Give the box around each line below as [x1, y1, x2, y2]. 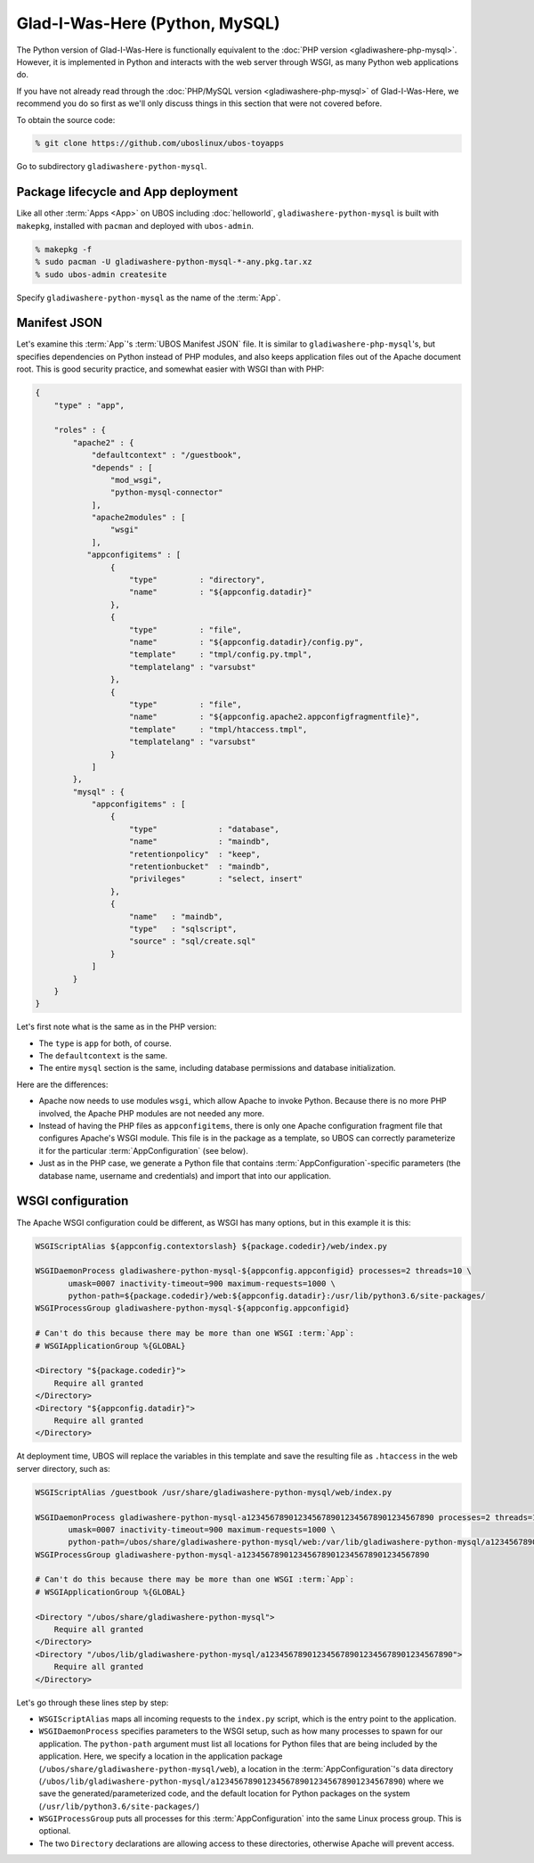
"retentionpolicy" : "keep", [129, 849, 262, 859]
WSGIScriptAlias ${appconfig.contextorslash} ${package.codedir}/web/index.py [35, 1241, 387, 1251]
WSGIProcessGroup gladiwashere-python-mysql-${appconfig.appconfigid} [35, 1303, 351, 1313]
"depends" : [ [91, 462, 153, 472]
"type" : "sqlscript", [129, 923, 238, 934]
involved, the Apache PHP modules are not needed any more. [38, 1107, 265, 1118]
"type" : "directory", [129, 575, 266, 585]
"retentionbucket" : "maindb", [129, 862, 271, 872]
